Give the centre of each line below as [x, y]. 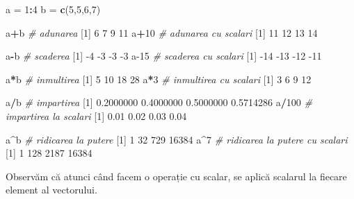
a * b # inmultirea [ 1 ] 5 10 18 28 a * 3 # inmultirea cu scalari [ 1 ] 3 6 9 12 [159, 79]
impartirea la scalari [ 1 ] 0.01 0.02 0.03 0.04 [96, 115]
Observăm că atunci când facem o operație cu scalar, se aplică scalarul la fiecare [176, 176]
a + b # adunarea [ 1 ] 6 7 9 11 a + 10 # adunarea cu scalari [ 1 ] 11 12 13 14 [162, 32]
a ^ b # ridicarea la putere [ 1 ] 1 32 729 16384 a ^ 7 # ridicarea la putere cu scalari [177, 139]
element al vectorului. [51, 190]
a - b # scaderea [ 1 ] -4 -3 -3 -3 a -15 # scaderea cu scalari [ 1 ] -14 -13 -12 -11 [164, 56]
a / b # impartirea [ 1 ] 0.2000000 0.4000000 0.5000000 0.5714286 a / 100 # [159, 102]
